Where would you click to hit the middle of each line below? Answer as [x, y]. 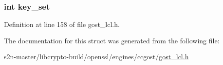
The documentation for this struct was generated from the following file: [112, 40]
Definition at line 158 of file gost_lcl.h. [62, 24]
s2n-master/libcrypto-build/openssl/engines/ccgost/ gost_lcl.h [96, 57]
